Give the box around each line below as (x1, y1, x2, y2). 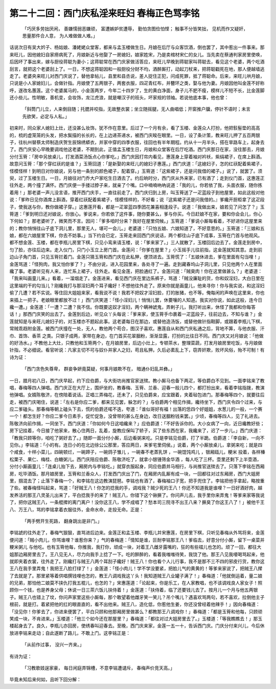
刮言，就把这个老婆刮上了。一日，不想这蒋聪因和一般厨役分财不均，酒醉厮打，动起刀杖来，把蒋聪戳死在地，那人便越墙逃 (9, 66, 265, 72)
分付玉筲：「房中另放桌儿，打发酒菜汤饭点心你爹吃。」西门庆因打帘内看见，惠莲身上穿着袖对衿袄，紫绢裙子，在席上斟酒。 (9, 154, 265, 160)
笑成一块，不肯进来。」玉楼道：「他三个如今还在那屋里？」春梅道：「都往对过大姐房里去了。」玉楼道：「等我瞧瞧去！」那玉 (9, 616, 263, 622)
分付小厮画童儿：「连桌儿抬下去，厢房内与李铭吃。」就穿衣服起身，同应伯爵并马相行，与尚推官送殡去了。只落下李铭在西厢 (9, 463, 265, 469)
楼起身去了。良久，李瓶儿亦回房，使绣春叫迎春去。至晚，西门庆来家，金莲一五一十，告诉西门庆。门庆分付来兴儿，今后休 (9, 622, 265, 629)
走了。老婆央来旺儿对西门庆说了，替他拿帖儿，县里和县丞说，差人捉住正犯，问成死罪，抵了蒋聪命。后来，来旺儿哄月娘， (9, 73, 265, 79)
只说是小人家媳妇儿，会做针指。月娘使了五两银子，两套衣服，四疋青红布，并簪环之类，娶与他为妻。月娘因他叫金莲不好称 (9, 80, 265, 87)
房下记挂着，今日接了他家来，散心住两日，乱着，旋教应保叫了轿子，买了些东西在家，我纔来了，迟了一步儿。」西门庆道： (9, 427, 263, 434)
